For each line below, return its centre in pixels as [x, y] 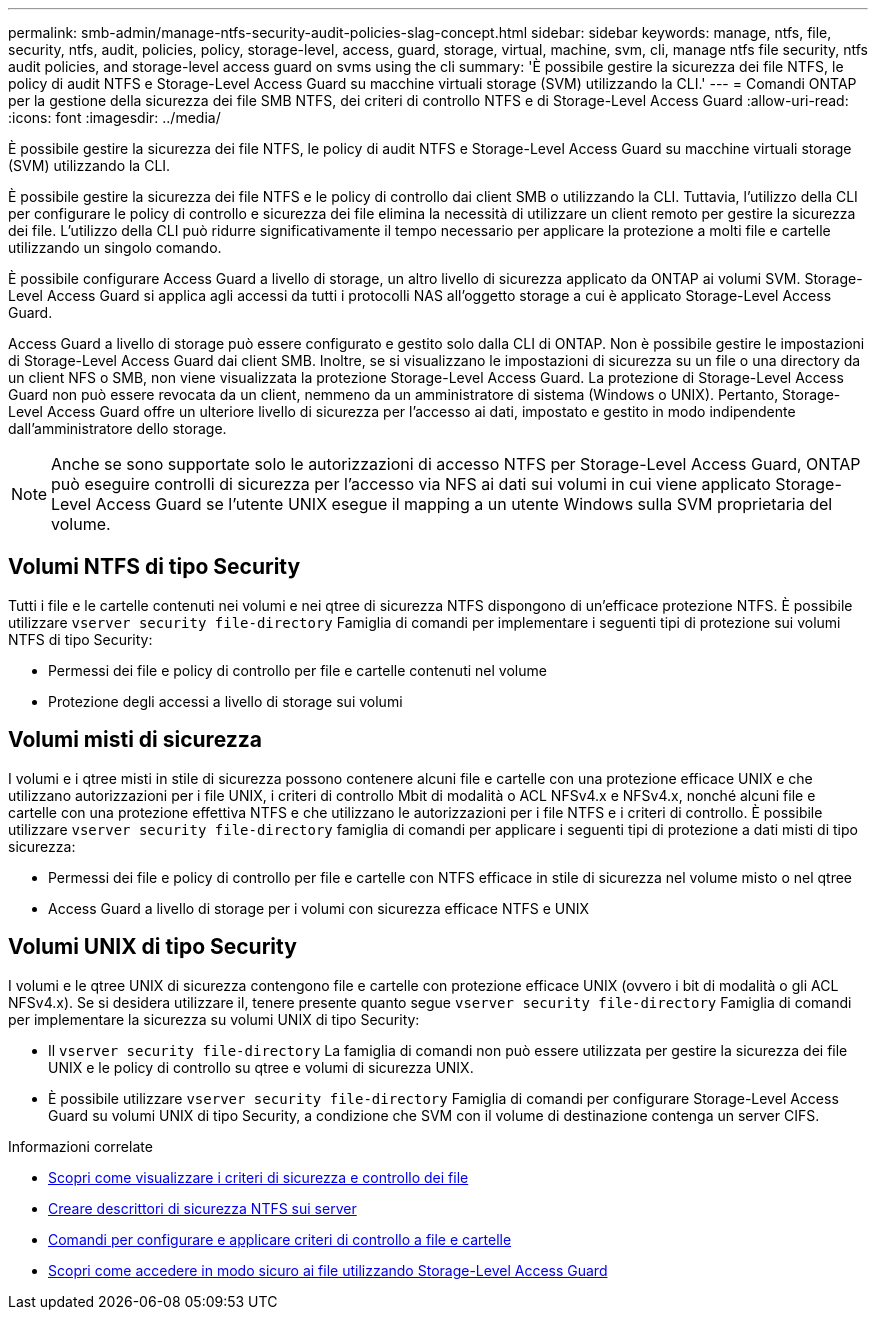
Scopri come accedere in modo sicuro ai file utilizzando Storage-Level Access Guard [328, 1270]
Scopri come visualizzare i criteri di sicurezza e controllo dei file [258, 1177]
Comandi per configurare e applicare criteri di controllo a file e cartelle [280, 1239]
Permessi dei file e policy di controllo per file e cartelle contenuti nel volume [297, 670]
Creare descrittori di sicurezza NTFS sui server [202, 1208]
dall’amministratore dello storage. [117, 428]
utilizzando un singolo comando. [115, 247]
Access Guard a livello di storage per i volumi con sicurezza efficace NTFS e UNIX [319, 908]
